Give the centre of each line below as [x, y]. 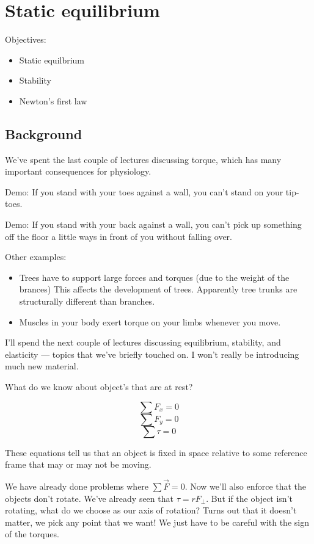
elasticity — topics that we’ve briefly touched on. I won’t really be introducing [152, 354]
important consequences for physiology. [78, 171]
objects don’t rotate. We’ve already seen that [89, 498]
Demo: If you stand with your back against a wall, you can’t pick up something [153, 224]
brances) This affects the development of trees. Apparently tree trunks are [158, 289]
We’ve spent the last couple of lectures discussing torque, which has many [143, 159]
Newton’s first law [53, 100]
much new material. [42, 366]
